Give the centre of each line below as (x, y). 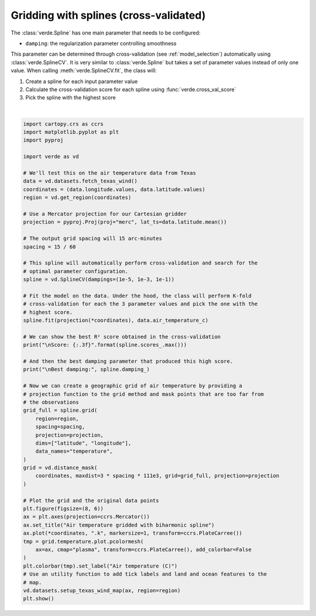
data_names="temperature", (74, 451)
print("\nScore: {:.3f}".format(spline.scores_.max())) (105, 345)
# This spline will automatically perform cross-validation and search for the (140, 263)
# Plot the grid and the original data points (91, 500)
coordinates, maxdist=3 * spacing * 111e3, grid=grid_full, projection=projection (157, 476)
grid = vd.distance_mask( (60, 468)
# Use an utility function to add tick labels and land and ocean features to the (145, 574)
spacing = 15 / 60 (49, 247)
